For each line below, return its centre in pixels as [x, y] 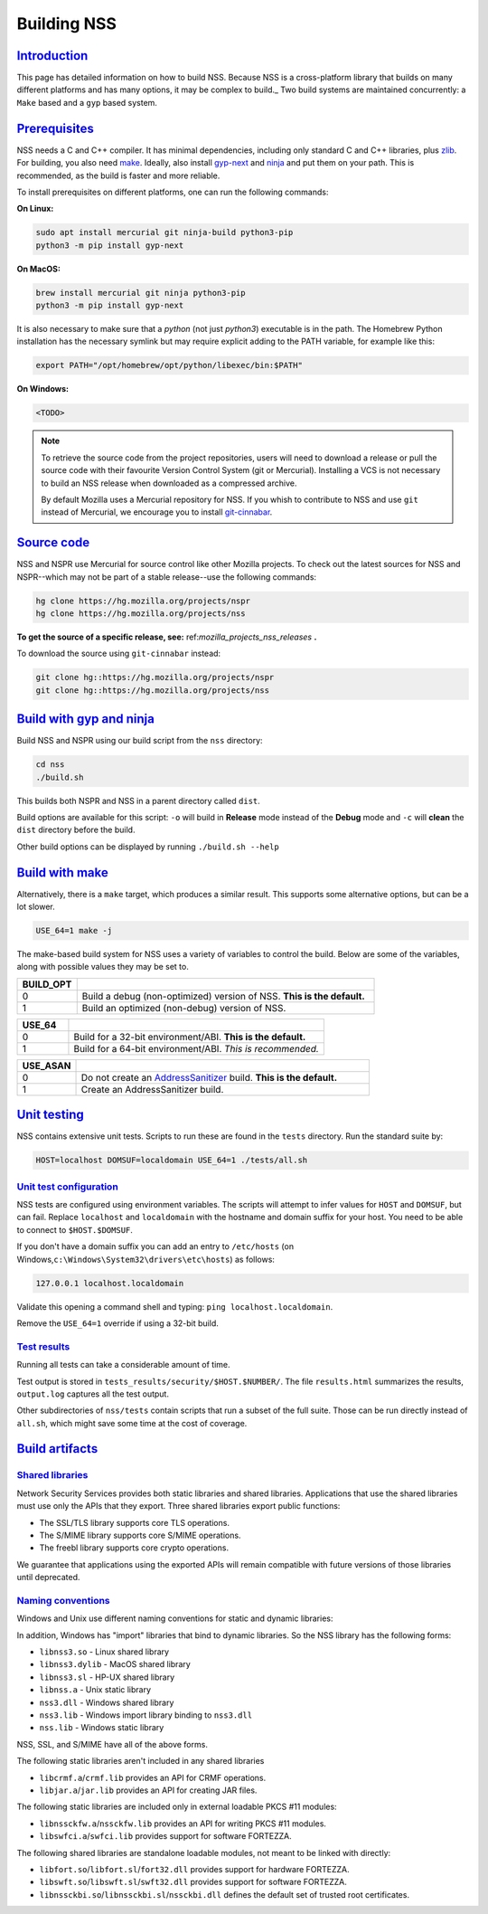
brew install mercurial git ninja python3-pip [141, 293]
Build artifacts [57, 1449]
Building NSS [67, 24]
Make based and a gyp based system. [87, 102]
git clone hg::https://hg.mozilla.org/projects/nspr [155, 677]
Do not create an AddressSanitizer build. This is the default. [209, 1077]
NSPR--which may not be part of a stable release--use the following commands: [166, 577]
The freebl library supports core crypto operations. [134, 1548]
